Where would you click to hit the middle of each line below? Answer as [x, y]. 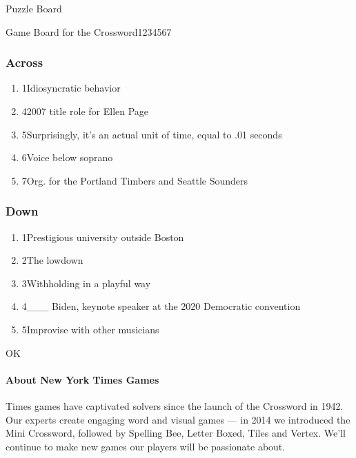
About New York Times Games [82, 379]
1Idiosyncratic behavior [71, 88]
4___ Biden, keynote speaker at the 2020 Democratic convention [161, 306]
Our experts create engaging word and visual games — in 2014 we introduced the [178, 419]
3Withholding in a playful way [86, 283]
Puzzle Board [34, 8]
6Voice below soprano [67, 157]
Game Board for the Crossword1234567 [89, 31]
